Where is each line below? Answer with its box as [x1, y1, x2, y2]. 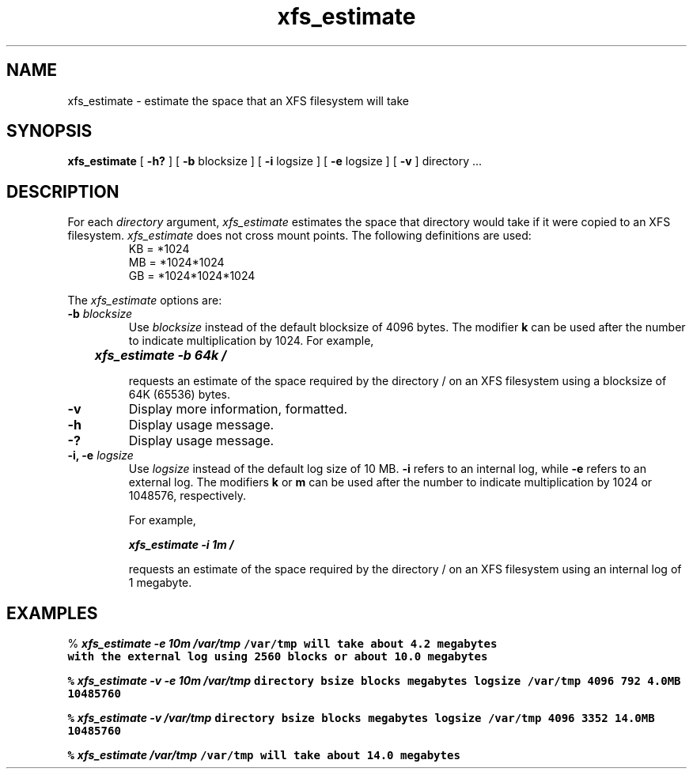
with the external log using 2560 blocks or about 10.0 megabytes [67, 650, 488, 663]
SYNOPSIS [6, 121, 93, 142]
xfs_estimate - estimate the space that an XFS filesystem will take [67, 93, 409, 108]
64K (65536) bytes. [128, 387, 231, 402]
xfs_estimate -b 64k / [94, 347, 227, 364]
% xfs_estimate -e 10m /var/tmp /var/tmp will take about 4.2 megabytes [67, 637, 498, 651]
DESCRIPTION [6, 181, 119, 202]
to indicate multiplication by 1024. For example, [128, 334, 374, 348]
